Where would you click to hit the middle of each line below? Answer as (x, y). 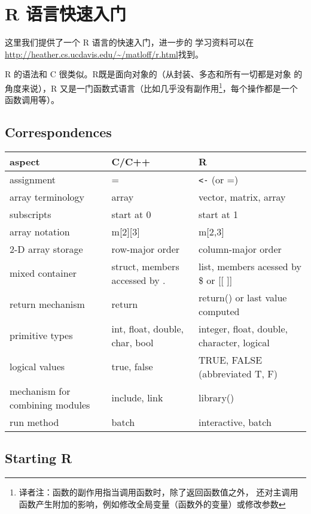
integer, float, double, (243, 328)
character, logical (234, 342)
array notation (40, 231)
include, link (137, 398)
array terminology (47, 196)
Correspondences (58, 132)
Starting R (39, 458)
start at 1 (218, 214)
